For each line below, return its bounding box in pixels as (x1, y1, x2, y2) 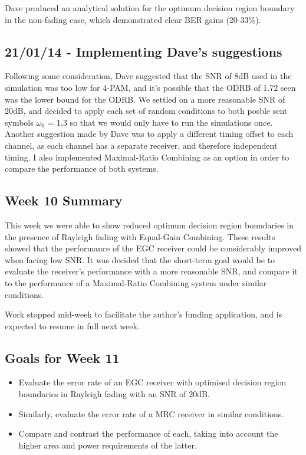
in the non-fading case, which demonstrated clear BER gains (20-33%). (5, 13, 261, 25)
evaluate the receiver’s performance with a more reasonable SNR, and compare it (5, 265, 298, 277)
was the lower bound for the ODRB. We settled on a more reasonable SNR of (5, 93, 285, 105)
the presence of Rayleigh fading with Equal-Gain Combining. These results (5, 230, 275, 243)
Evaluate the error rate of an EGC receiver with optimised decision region (18, 376, 287, 388)
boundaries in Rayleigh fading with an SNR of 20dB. (18, 388, 210, 400)
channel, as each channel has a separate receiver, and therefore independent (5, 139, 278, 151)
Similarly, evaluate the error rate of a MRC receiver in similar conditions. (18, 407, 284, 420)
